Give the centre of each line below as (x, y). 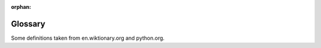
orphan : (21, 7)
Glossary (28, 24)
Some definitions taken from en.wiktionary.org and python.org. (88, 38)
